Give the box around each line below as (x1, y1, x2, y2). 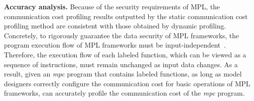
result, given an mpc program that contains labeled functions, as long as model (4, 69, 242, 79)
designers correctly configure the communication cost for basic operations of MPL (4, 78, 251, 88)
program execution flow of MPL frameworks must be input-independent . (4, 40, 226, 50)
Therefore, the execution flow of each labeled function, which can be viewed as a (4, 49, 247, 59)
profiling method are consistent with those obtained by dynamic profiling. (4, 21, 226, 31)
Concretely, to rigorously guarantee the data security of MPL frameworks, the (4, 30, 239, 40)
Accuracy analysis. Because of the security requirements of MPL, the (4, 1, 220, 11)
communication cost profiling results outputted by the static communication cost (4, 11, 248, 21)
